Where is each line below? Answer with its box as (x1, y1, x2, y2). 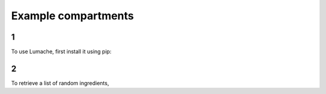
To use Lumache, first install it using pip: (11, 48, 112, 55)
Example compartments (11, 9, 134, 22)
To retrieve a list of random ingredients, (11, 79, 109, 87)
